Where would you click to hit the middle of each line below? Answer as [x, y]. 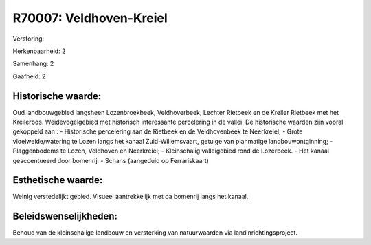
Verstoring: [29, 39]
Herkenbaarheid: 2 [39, 51]
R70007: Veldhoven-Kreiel [90, 18]
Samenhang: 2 [33, 64]
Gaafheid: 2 [29, 76]
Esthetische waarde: [58, 180]
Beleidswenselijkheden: [65, 216]
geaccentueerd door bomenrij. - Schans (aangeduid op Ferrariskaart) [111, 160]
